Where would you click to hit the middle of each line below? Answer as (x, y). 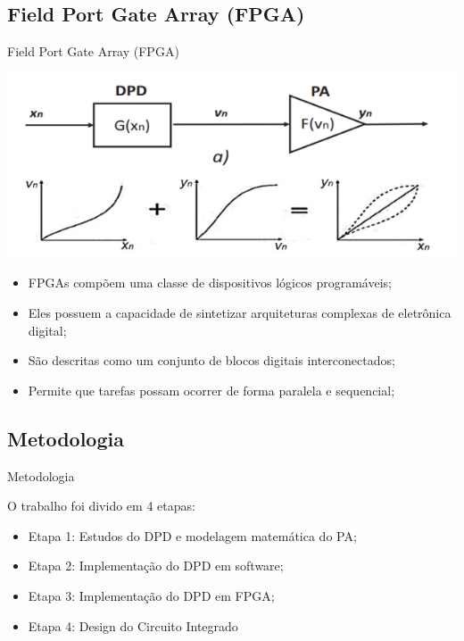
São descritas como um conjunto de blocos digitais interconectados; (211, 360)
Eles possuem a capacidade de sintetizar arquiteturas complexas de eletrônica (240, 313)
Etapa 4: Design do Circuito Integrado (133, 625)
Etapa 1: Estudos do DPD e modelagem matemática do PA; (192, 535)
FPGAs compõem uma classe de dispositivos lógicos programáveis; (210, 283)
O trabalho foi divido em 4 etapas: (101, 506)
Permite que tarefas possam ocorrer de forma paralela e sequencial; (211, 390)
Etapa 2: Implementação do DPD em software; (156, 566)
